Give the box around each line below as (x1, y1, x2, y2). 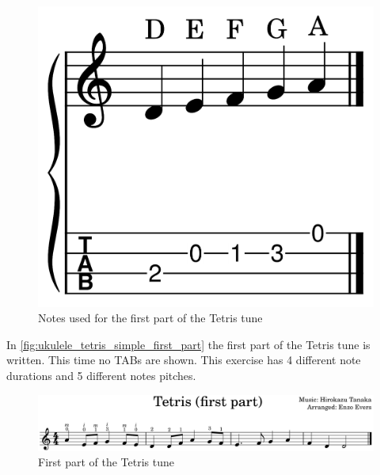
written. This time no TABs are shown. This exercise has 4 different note (6, 351, 361, 368)
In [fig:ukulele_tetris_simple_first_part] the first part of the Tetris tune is (6, 336, 370, 352)
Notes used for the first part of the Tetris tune (38, 310, 263, 326)
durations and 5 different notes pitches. (6, 367, 196, 384)
